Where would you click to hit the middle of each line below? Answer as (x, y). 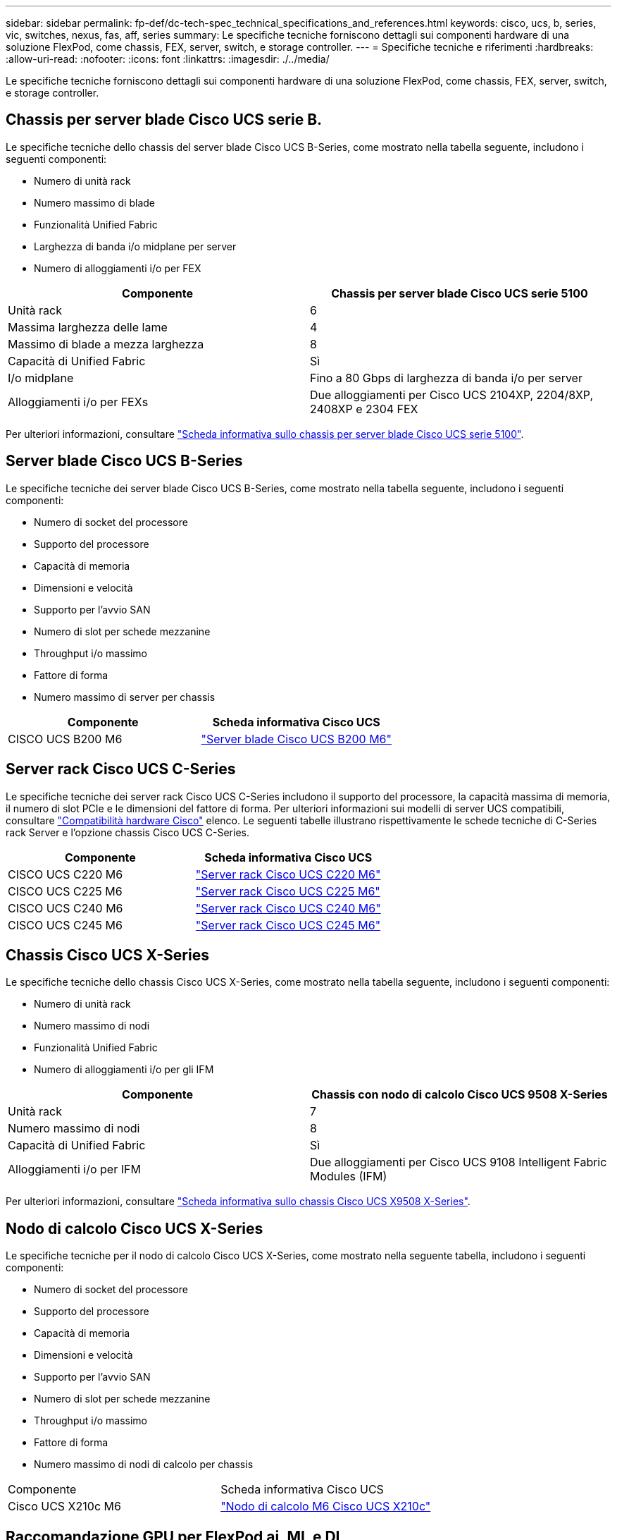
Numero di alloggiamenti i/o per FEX (118, 268)
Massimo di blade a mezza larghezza (106, 344)
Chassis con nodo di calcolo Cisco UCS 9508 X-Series (460, 1095)
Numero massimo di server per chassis (125, 697)
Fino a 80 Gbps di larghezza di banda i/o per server (446, 378)
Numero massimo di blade (94, 202)
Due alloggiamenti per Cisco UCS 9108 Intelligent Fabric (459, 1162)
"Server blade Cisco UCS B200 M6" (296, 739)
